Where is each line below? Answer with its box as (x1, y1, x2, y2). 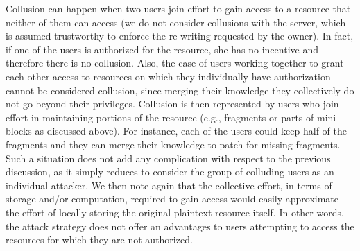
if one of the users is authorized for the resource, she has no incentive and (6, 42, 318, 56)
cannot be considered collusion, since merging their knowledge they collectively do (6, 83, 354, 97)
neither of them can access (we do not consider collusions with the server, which (6, 15, 346, 29)
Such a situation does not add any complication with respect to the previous (6, 150, 331, 165)
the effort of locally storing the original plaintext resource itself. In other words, (6, 205, 344, 219)
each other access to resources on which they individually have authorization (6, 69, 331, 83)
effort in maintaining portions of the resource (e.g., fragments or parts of (6, 110, 314, 124)
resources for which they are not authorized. (6, 232, 193, 247)
